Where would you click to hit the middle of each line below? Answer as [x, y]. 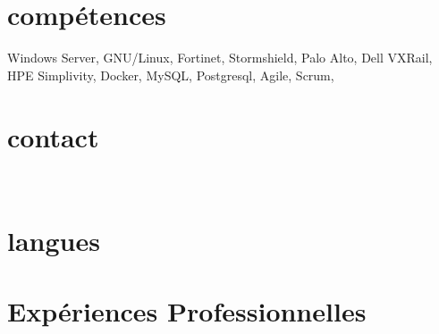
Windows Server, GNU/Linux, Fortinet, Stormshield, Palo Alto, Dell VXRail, [220, 58]
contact [53, 136]
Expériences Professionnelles [187, 310]
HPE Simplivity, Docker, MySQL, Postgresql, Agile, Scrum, [171, 75]
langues [54, 241]
